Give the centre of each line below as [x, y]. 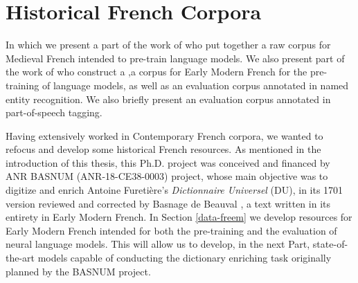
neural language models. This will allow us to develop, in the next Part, [158, 244]
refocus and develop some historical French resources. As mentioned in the [163, 149]
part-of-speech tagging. [54, 112]
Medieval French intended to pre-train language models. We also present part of [175, 58]
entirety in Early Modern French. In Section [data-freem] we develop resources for [179, 217]
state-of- [330, 244]
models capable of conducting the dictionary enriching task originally [185, 258]
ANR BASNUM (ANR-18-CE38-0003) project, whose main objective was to [167, 176]
